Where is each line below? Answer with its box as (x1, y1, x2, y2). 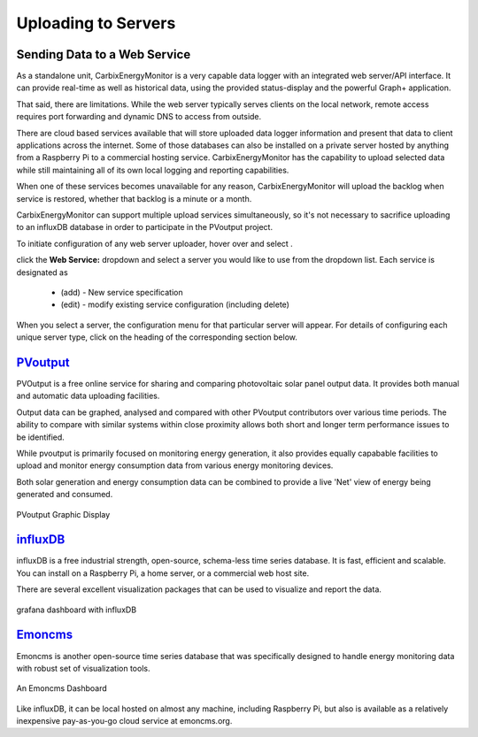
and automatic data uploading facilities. (16, 390, 160, 402)
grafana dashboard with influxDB (16, 604, 137, 615)
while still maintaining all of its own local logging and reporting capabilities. (16, 165, 289, 175)
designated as (16, 266, 68, 278)
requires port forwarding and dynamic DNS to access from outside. (16, 111, 262, 122)
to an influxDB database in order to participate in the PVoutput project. (16, 222, 274, 233)
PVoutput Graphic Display (16, 509, 111, 519)
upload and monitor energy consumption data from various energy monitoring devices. (16, 460, 334, 471)
